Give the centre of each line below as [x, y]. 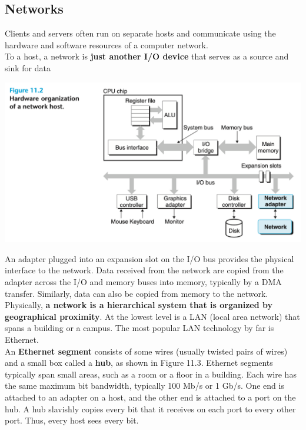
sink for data [28, 67]
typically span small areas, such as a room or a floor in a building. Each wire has [151, 374]
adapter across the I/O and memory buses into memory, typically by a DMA [143, 282]
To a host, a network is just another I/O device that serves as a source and [147, 56]
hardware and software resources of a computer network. [107, 44]
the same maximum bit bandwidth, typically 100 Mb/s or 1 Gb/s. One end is [144, 386]
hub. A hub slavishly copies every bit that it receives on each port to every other [150, 408]
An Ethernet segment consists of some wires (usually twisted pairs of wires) [146, 351]
